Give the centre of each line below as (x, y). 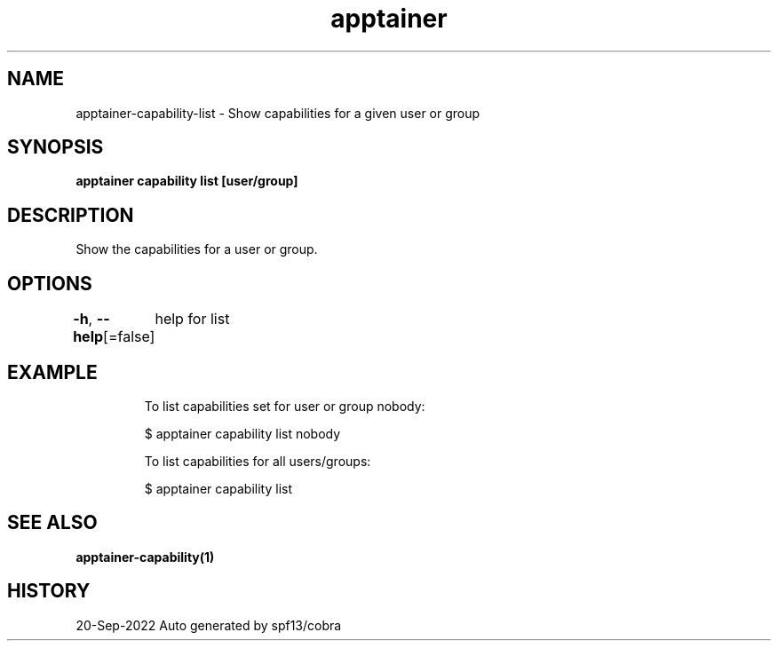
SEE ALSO (52, 523)
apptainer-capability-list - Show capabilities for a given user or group (278, 113)
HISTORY (49, 591)
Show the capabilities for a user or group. (197, 249)
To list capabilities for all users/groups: (258, 461)
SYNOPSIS (56, 147)
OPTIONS (50, 283)
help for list (192, 319)
